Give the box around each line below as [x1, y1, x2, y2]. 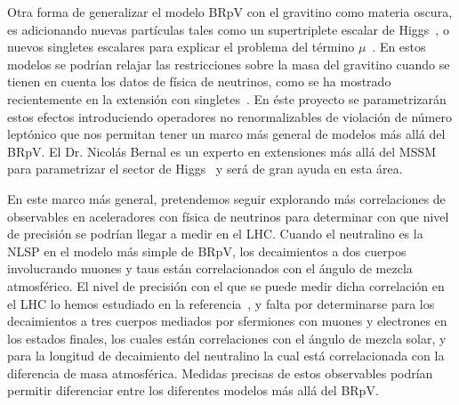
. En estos [372, 37, 426, 56]
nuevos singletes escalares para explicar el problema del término [7, 37, 355, 56]
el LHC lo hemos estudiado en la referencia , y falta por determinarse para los [7, 294, 435, 312]
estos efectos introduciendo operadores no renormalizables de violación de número [7, 107, 452, 126]
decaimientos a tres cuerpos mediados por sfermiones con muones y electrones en [7, 312, 447, 330]
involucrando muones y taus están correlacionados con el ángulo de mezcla [7, 259, 413, 278]
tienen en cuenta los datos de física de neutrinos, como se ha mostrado [7, 72, 391, 91]
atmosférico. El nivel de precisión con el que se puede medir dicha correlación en [7, 276, 445, 295]
